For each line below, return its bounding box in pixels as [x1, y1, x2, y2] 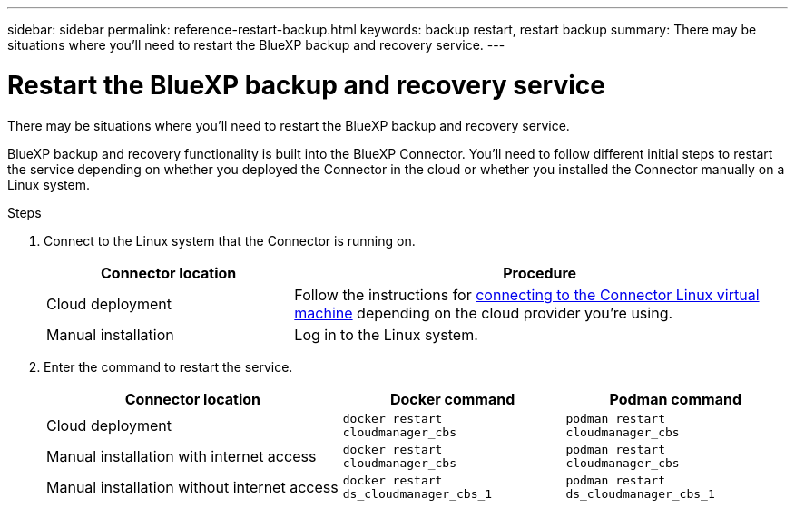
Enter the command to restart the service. [44, 358, 293, 375]
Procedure [503, 263, 577, 282]
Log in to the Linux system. [294, 325, 478, 344]
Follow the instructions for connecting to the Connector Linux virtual [294, 285, 760, 304]
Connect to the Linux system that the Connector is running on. [44, 232, 416, 249]
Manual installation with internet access [46, 446, 317, 465]
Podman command [609, 389, 741, 408]
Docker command [389, 389, 515, 408]
